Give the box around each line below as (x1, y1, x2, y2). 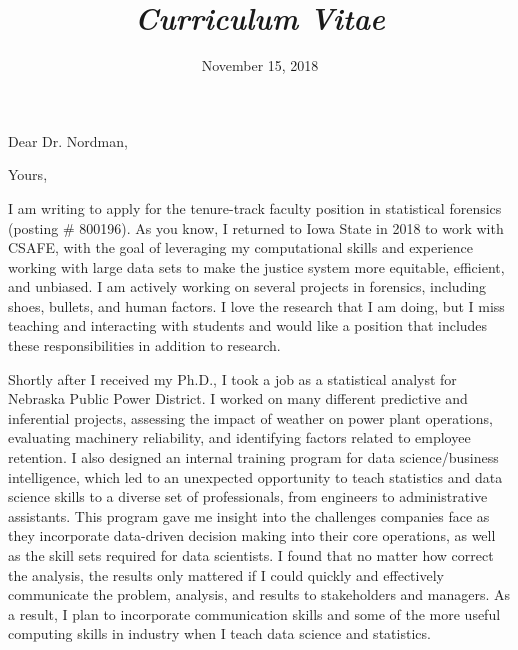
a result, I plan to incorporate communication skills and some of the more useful (8, 603, 501, 624)
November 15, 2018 (201, 55, 319, 76)
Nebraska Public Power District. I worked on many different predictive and (8, 388, 468, 409)
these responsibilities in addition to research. (8, 335, 281, 356)
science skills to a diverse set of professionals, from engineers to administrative (8, 486, 488, 507)
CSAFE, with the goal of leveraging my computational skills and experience (8, 237, 473, 258)
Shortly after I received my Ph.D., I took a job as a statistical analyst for (8, 368, 457, 389)
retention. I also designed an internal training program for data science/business (8, 447, 499, 468)
